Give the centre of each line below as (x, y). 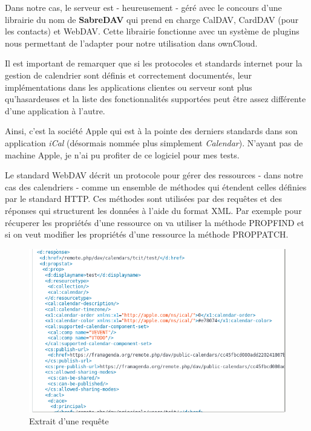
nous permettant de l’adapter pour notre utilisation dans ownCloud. (131, 43)
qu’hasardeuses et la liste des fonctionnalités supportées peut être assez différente (155, 99)
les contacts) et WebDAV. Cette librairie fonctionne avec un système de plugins (152, 31)
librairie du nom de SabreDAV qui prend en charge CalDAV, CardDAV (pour (152, 19)
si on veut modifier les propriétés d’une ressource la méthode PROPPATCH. (147, 234)
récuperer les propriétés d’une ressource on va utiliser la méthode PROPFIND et (155, 222)
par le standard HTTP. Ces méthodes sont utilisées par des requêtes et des (143, 199)
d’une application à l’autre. (55, 110)
